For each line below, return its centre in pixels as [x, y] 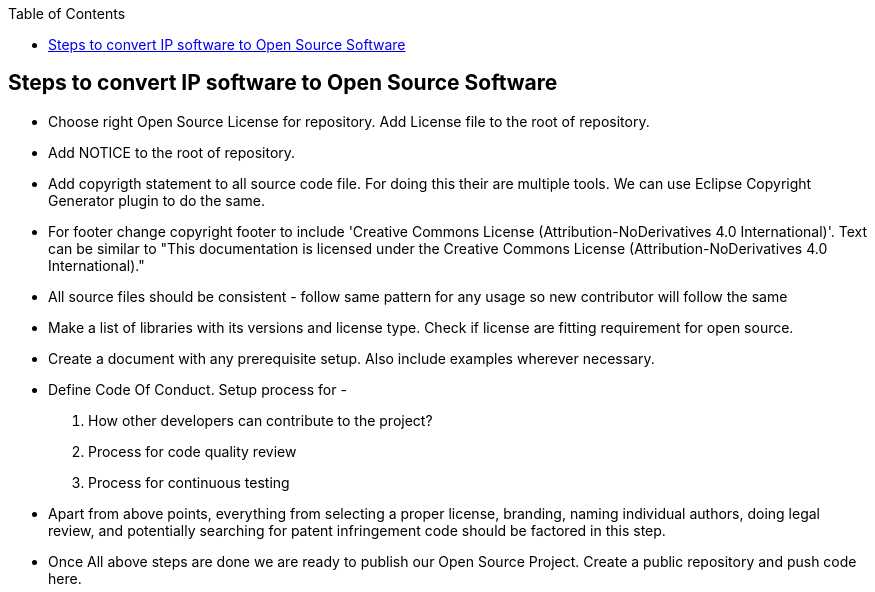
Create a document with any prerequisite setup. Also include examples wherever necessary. [351, 358]
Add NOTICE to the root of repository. [172, 152]
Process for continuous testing [189, 482]
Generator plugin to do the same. [156, 200]
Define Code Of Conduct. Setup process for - [197, 389]
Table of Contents [67, 13]
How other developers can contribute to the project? [260, 420]
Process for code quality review [192, 451]
